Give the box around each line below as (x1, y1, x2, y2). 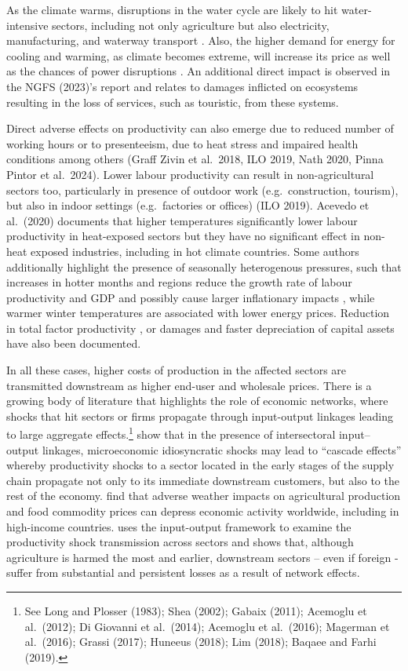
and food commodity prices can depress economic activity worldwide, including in (6, 503, 399, 520)
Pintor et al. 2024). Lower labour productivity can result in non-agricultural (6, 166, 374, 182)
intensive (6, 16, 49, 33)
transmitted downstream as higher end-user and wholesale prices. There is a (6, 377, 372, 393)
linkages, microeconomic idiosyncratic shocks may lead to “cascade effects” (42, 441, 402, 458)
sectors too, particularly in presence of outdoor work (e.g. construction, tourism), (6, 181, 399, 198)
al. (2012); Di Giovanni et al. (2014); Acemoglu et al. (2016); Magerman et (24, 618, 390, 634)
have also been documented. (6, 335, 141, 352)
